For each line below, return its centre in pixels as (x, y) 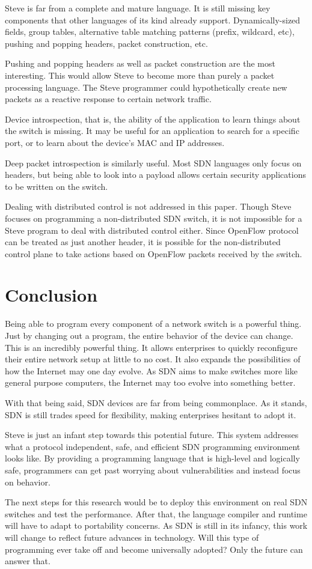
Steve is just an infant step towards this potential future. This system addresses (152, 435)
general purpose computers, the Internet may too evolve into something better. (150, 382)
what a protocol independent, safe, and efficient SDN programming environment (153, 446)
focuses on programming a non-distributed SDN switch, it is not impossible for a (154, 218)
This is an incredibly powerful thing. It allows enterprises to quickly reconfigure (151, 347)
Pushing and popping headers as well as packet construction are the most (140, 63)
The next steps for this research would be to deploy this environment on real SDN (156, 502)
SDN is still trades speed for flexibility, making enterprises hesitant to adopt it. (151, 414)
